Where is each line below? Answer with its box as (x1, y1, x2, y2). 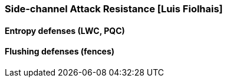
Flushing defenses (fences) (5, 46, 115, 57)
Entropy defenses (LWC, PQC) (5, 25, 125, 36)
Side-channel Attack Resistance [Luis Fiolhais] (5, 3, 223, 15)
